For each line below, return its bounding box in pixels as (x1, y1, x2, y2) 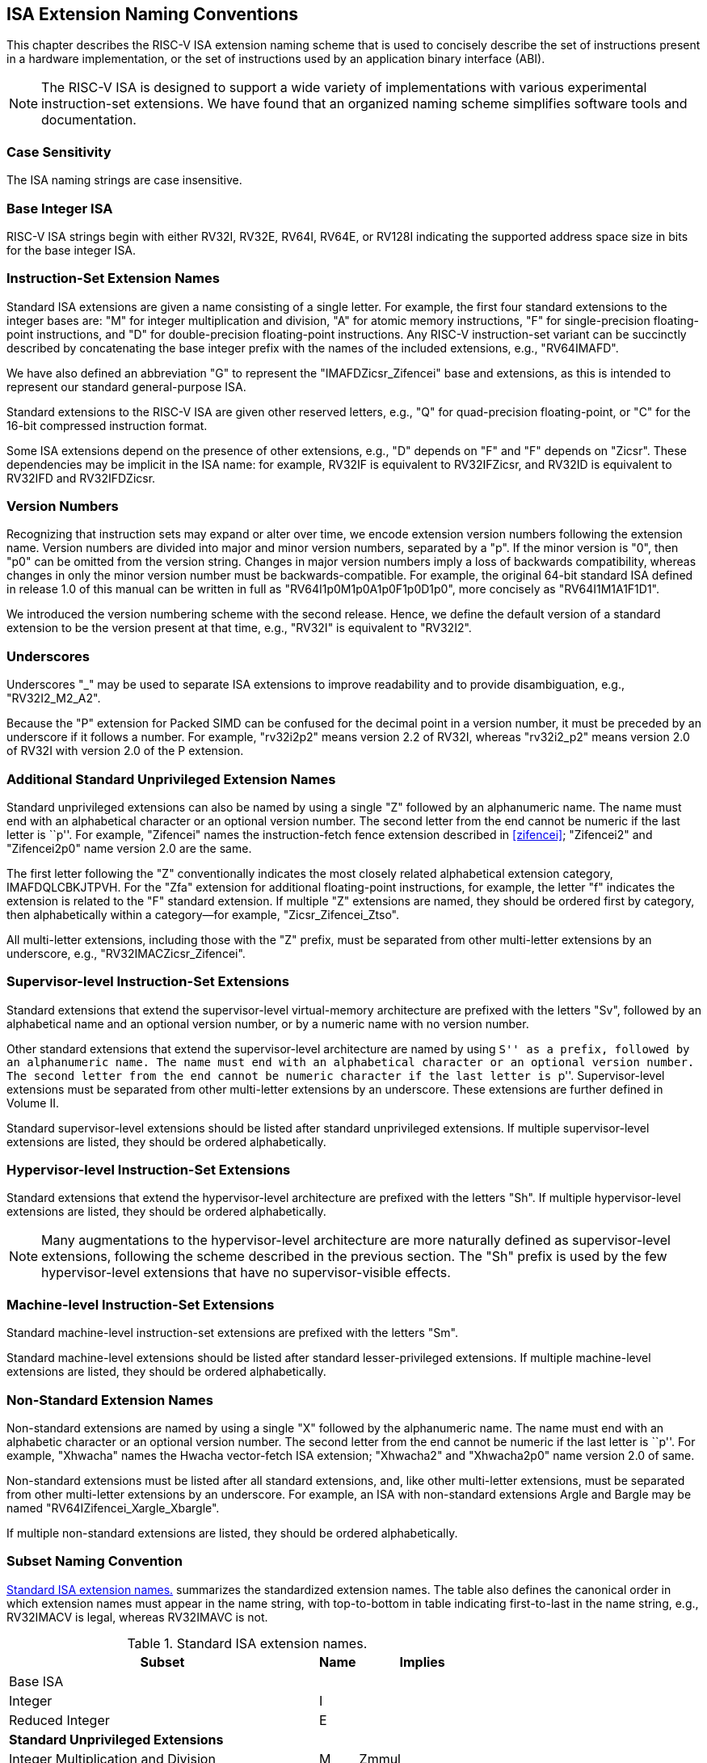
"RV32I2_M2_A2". (6, 691, 101, 706)
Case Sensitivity (6, 143, 112, 160)
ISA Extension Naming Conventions (6, 4, 299, 24)
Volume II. (6, 1095, 59, 1110)
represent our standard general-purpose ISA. (6, 379, 246, 394)
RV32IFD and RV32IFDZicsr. (6, 470, 156, 485)
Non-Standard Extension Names (6, 1391, 213, 1408)
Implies (399, 1653, 445, 1670)
